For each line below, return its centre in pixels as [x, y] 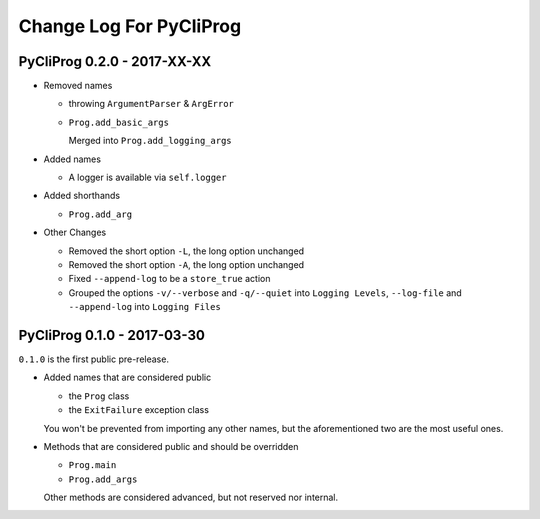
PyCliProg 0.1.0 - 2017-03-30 [111, 335]
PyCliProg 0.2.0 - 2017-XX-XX [115, 61]
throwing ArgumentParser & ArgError [151, 104]
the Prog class [99, 396]
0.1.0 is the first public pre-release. [94, 359]
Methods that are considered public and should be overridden [171, 446]
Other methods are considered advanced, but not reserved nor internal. [191, 497]
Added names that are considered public [127, 377]
